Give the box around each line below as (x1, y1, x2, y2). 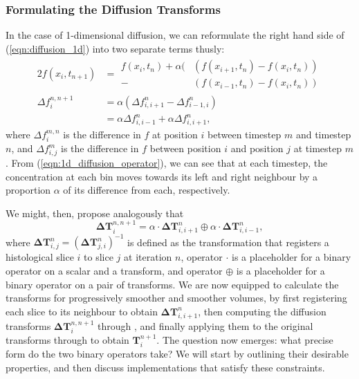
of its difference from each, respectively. (63, 183, 230, 197)
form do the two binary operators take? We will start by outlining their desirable (6, 346, 349, 361)
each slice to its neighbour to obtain (6, 304, 158, 318)
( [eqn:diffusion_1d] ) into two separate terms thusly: (6, 41, 225, 55)
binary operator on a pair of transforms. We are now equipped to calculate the (6, 277, 339, 291)
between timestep (208, 127, 282, 141)
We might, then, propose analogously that (6, 205, 184, 220)
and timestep (295, 127, 351, 141)
